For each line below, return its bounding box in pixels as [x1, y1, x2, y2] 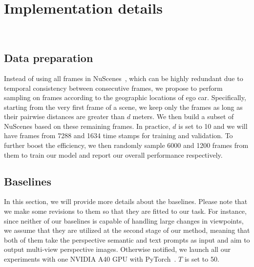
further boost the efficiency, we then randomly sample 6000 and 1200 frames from [4, 140, 249, 150]
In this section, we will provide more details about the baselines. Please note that [4, 196, 248, 206]
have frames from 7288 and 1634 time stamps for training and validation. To [4, 130, 233, 141]
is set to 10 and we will [178, 121, 248, 131]
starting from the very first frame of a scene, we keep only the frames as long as [4, 102, 243, 112]
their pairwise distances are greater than [4, 111, 125, 122]
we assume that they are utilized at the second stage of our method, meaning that [4, 225, 250, 235]
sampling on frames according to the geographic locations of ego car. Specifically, [4, 92, 246, 103]
